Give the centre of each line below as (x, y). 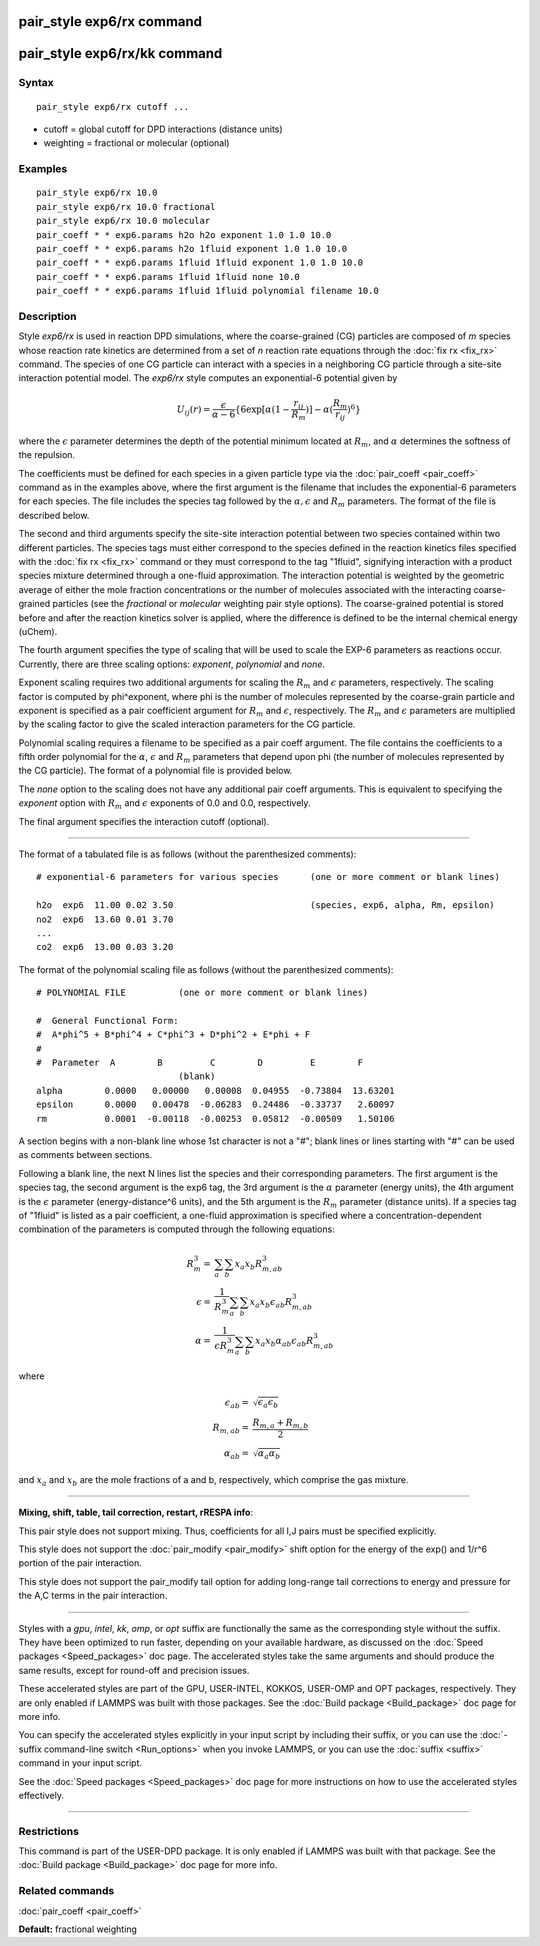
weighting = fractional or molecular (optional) (136, 143)
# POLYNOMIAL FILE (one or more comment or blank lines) (202, 993)
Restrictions (49, 1831)
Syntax (36, 83)
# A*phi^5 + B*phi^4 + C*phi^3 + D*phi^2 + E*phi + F (173, 1034)
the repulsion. (46, 455)
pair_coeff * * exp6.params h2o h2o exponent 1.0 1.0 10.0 (184, 234)
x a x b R (248, 1265)
